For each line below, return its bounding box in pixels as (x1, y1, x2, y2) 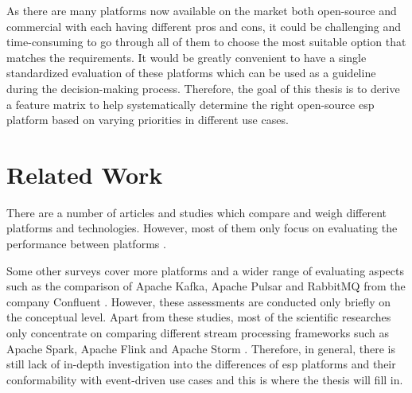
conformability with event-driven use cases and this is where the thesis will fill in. (6, 371, 403, 387)
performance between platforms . (6, 235, 166, 252)
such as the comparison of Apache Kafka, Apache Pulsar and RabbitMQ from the (6, 278, 406, 294)
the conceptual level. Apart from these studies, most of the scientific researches (6, 309, 391, 325)
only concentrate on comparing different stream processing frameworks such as (6, 325, 389, 341)
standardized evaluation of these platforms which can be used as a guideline (6, 64, 376, 81)
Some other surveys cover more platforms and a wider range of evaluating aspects (6, 262, 404, 278)
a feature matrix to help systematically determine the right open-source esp (6, 95, 375, 112)
